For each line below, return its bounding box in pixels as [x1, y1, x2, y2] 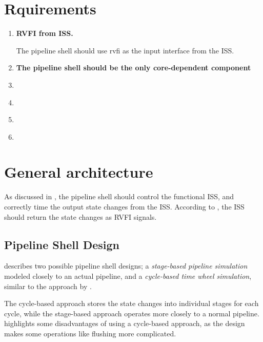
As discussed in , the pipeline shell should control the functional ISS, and [4, 191, 234, 202]
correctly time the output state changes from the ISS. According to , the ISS [4, 201, 245, 212]
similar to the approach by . [4, 280, 92, 291]
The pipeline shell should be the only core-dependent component [16, 62, 251, 73]
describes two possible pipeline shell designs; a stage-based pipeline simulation [4, 260, 248, 271]
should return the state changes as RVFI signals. [4, 211, 157, 222]
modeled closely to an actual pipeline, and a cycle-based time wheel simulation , [4, 270, 252, 281]
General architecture [4, 161, 153, 182]
